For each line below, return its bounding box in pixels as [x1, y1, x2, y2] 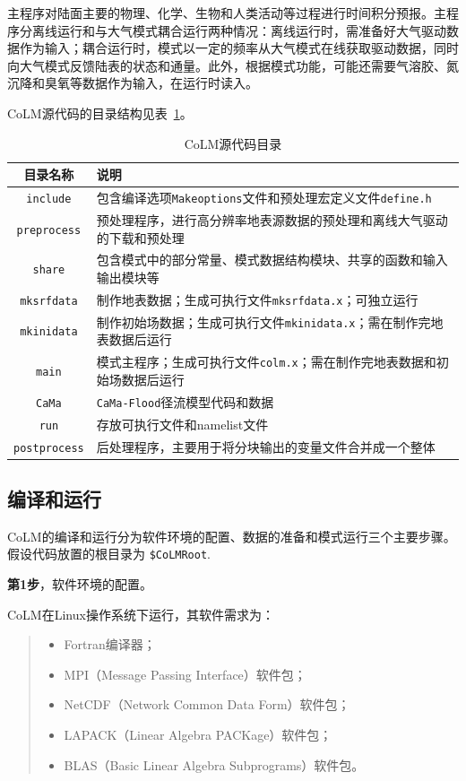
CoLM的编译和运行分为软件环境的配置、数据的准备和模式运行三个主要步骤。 [7, 526, 456, 545]
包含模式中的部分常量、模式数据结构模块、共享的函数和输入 [96, 250, 448, 269]
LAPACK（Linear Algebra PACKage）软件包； [64, 725, 332, 744]
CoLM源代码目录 [184, 134, 282, 152]
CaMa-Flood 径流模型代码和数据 [96, 392, 274, 411]
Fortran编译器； [64, 635, 156, 654]
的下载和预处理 [96, 228, 185, 247]
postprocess [13, 441, 84, 455]
